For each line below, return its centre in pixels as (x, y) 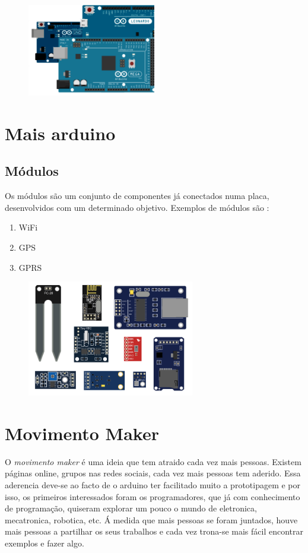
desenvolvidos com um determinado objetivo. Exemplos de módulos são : (137, 207)
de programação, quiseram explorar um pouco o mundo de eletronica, (131, 508)
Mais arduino (60, 133)
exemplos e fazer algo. (45, 543)
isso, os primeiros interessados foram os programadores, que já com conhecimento (153, 496)
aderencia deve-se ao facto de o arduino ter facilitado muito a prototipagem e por (153, 485)
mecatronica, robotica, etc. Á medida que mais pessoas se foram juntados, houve (151, 519)
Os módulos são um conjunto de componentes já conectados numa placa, (137, 196)
